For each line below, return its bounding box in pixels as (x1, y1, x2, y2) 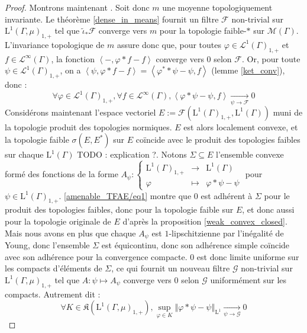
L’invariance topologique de (5, 38, 105, 50)
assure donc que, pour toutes (117, 38, 221, 50)
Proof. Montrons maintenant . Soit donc (5, 1, 150, 13)
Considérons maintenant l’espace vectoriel (5, 105, 156, 118)
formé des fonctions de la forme (5, 168, 118, 180)
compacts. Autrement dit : (5, 287, 101, 300)
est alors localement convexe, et (183, 120, 298, 133)
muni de (273, 105, 303, 118)
